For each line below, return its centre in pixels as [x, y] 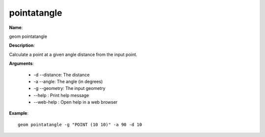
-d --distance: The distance [62, 75]
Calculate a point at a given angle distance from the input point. [73, 55]
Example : [19, 113]
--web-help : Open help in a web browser [76, 102]
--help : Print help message [61, 95]
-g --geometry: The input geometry [69, 88]
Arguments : [22, 63]
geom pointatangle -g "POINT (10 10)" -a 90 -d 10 [80, 124]
